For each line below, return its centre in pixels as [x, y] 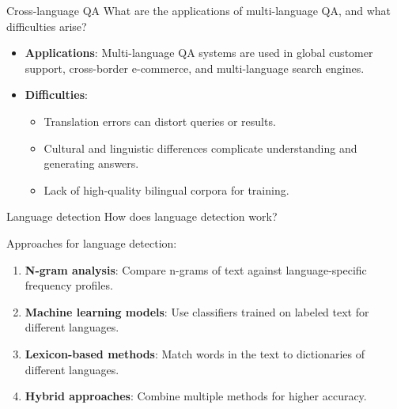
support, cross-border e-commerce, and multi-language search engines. [195, 68]
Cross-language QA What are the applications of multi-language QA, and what [199, 10]
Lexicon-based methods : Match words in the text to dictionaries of [195, 353]
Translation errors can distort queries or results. [160, 121]
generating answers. [91, 163]
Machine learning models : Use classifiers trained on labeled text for [197, 311]
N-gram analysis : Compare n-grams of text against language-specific [196, 269]
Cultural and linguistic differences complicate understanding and [200, 148]
